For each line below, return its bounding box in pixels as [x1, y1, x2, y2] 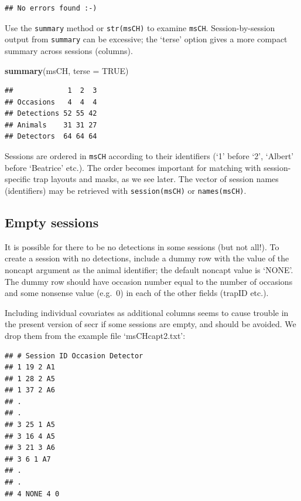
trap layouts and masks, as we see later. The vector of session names [33, 173, 279, 185]
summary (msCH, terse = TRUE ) [5, 64, 129, 76]
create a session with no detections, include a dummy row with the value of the [5, 252, 289, 264]
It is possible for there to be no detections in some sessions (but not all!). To [5, 240, 279, 253]
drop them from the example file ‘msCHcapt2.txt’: [5, 329, 186, 341]
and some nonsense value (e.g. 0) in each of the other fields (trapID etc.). [5, 287, 269, 299]
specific [5, 173, 31, 185]
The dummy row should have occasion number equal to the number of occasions [5, 275, 293, 287]
